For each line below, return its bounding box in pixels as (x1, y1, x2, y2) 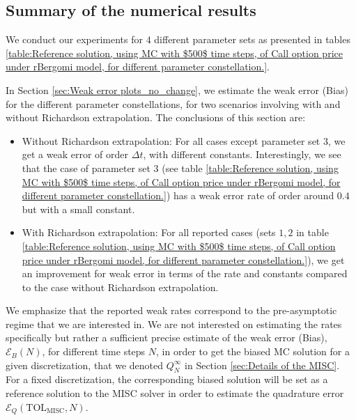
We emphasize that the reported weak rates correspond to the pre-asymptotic (6, 303, 337, 318)
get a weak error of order (22, 147, 129, 162)
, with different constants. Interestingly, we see (143, 147, 341, 162)
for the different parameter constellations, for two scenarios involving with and (6, 96, 341, 111)
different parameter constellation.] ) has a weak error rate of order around (22, 188, 334, 203)
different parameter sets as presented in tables (154, 32, 350, 47)
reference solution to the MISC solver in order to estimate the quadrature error (6, 386, 344, 400)
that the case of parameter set (22, 160, 150, 175)
